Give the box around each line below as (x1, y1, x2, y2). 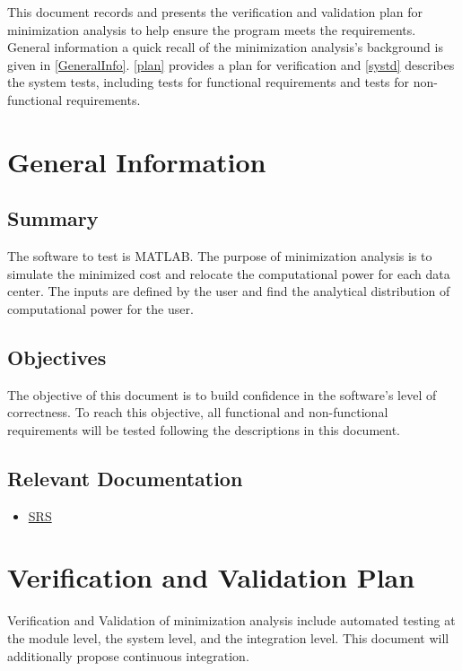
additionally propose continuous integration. (7, 646, 249, 665)
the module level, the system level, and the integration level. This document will (7, 629, 449, 648)
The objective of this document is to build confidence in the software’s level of (7, 385, 437, 404)
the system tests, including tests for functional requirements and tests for (7, 73, 410, 91)
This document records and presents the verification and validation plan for (7, 3, 423, 21)
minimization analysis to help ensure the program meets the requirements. (7, 20, 416, 39)
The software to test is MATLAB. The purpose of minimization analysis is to (7, 247, 432, 266)
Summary (7, 205, 99, 232)
